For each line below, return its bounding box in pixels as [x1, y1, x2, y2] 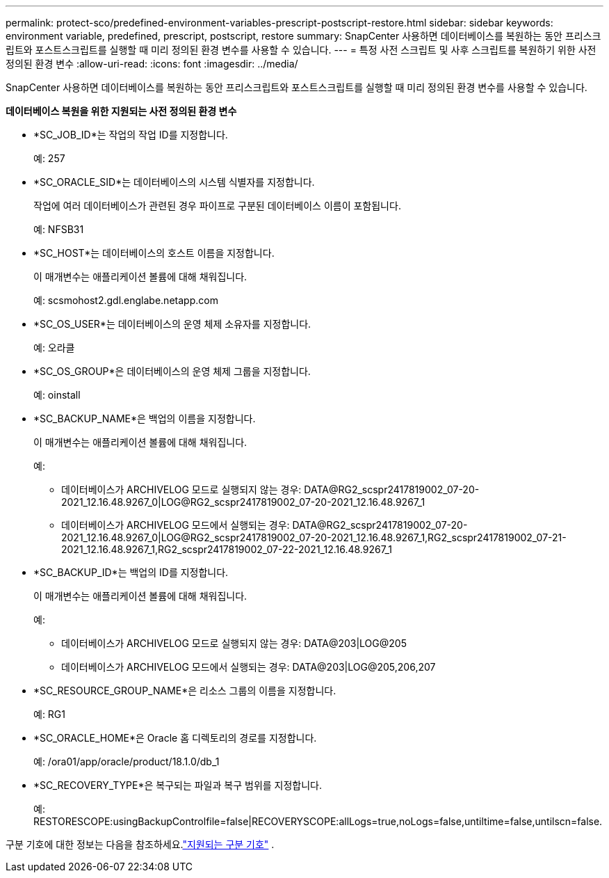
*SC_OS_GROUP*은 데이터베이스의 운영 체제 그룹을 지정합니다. [33, 365, 311, 377]
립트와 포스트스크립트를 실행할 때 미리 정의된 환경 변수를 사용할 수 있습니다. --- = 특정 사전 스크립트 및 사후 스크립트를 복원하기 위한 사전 [6, 44, 596, 56]
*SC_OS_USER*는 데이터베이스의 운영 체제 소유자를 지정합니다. [33, 318, 311, 330]
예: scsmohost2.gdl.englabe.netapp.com [33, 294, 218, 306]
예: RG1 [33, 708, 66, 720]
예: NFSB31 [33, 223, 84, 235]
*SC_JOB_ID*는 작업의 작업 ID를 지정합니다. [33, 129, 228, 141]
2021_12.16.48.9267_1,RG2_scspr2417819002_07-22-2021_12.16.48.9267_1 [61, 543, 392, 555]
